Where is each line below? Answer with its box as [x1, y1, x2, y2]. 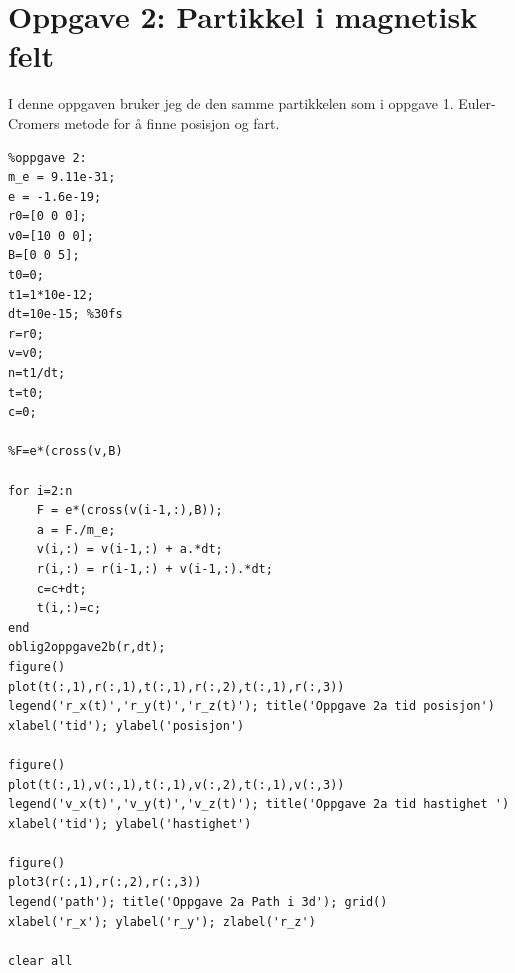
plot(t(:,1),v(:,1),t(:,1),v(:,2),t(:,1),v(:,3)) [8, 777, 345, 792]
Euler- [458, 93, 496, 114]
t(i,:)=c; [36, 601, 102, 616]
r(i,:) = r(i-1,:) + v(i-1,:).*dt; [36, 561, 273, 576]
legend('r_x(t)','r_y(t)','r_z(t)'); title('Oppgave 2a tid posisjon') [8, 699, 495, 714]
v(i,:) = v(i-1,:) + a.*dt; [36, 542, 223, 557]
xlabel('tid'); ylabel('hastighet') [8, 816, 252, 831]
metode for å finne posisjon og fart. [64, 112, 280, 133]
